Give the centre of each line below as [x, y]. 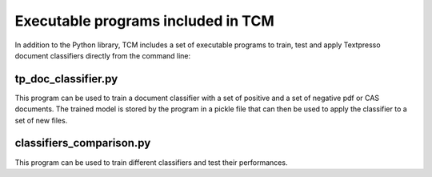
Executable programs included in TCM [145, 21]
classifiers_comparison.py [83, 143]
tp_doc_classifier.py [66, 79]
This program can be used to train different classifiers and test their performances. [151, 162]
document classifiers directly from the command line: [103, 55]
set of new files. [41, 120]
